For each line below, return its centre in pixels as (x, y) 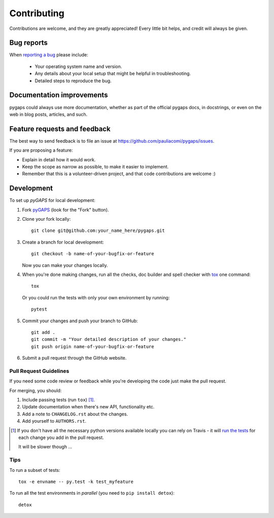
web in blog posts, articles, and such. (48, 114)
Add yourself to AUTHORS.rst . (54, 421)
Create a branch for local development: (63, 242)
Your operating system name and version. (78, 66)
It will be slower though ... (45, 447)
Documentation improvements (59, 95)
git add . (43, 332)
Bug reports (29, 43)
